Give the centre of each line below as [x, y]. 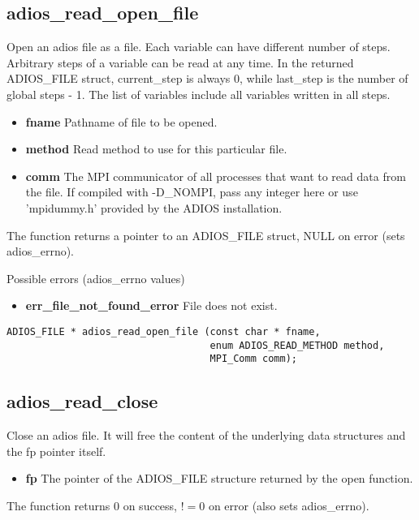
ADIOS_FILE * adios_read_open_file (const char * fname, [164, 331]
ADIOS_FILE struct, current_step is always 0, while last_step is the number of [207, 78]
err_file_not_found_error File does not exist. [151, 305]
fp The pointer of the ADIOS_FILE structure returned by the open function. [219, 478]
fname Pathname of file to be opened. [121, 121]
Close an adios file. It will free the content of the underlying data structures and [206, 435]
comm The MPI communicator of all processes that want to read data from [216, 176]
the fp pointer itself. [56, 451]
